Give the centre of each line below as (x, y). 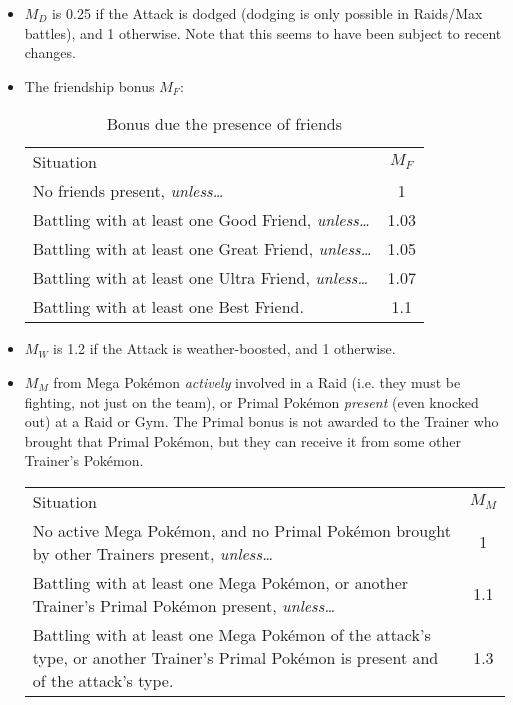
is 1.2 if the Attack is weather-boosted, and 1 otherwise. (224, 348)
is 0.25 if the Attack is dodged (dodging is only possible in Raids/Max (267, 13)
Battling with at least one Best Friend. (168, 307)
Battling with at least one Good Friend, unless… (201, 220)
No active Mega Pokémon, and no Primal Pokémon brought (241, 530)
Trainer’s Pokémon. (84, 460)
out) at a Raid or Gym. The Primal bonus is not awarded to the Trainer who (261, 421)
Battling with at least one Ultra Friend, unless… (200, 278)
